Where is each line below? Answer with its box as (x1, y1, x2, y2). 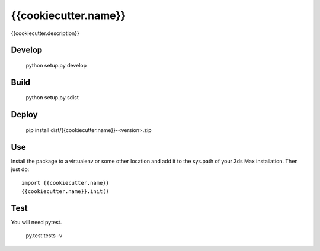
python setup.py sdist (25, 94, 79, 101)
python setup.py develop (25, 62, 87, 69)
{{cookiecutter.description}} (11, 30, 79, 37)
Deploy (11, 110, 38, 120)
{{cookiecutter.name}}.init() (21, 188, 110, 195)
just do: (11, 166, 30, 173)
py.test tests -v (25, 232, 63, 239)
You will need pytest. (11, 218, 62, 226)
